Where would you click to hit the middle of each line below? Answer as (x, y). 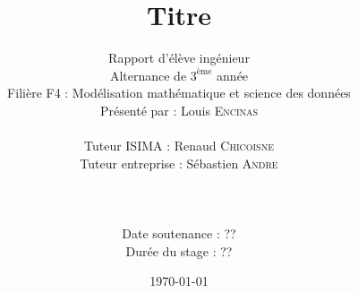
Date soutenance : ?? (179, 233)
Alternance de (148, 75)
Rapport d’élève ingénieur (179, 58)
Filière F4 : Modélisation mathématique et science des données (179, 93)
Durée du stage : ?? (179, 250)
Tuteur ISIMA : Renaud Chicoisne (179, 146)
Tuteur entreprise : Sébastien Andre (179, 163)
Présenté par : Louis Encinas (179, 110)
